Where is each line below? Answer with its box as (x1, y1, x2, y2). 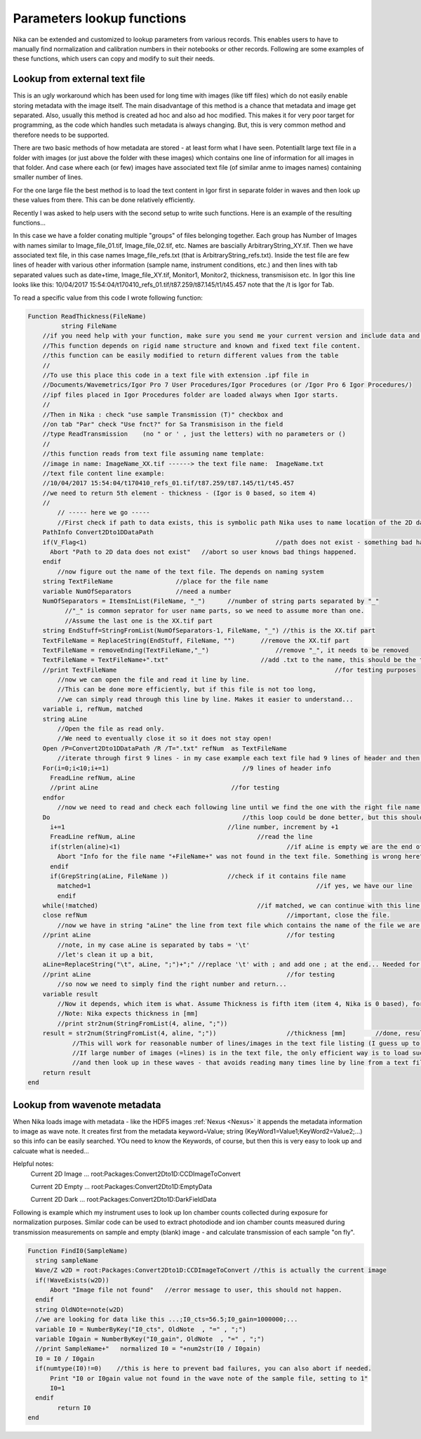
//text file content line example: (42, 469, 165, 477)
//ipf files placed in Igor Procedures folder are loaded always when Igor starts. (42, 390, 339, 399)
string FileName (60, 322, 117, 330)
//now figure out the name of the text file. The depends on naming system (57, 567, 324, 576)
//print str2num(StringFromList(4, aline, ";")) (57, 1019, 228, 1028)
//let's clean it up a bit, (57, 951, 154, 959)
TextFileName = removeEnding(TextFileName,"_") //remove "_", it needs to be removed (42, 646, 409, 654)
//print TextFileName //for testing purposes (42, 665, 417, 674)
